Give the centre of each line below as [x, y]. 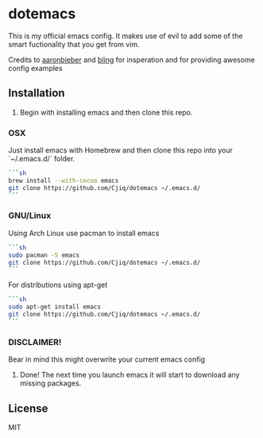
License [28, 408]
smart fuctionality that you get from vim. [74, 44]
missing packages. [50, 383]
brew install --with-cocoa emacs [64, 180]
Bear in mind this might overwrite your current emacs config [106, 359]
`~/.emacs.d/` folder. [42, 159]
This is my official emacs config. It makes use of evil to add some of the [126, 36]
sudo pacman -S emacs [44, 255]
